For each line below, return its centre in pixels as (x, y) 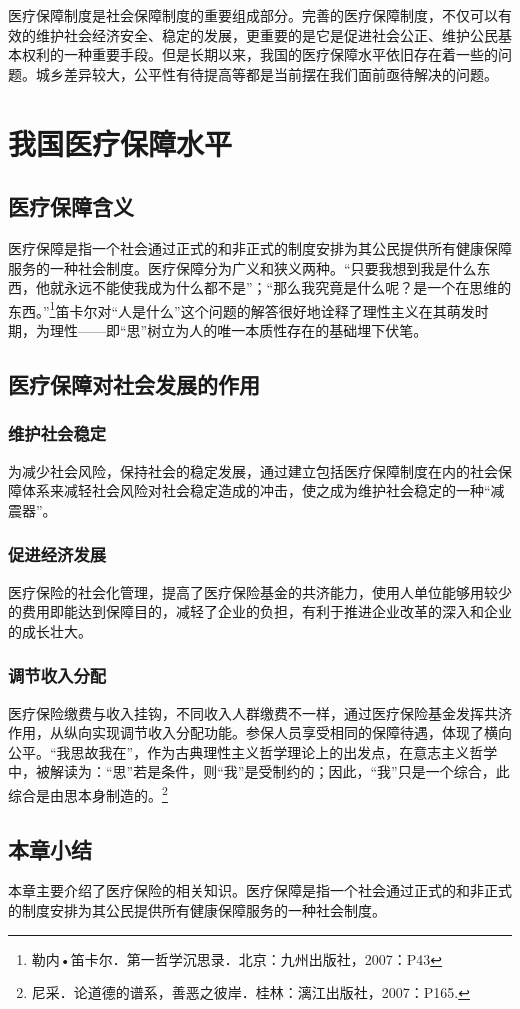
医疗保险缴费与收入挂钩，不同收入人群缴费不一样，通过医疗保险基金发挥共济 (260, 712)
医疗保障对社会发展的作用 (134, 383)
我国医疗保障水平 (120, 142)
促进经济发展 (57, 554)
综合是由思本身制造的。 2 (88, 793)
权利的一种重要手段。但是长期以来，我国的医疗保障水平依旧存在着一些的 (259, 54)
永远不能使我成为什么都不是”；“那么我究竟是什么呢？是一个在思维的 (287, 287)
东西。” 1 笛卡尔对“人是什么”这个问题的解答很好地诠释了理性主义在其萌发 (241, 309)
